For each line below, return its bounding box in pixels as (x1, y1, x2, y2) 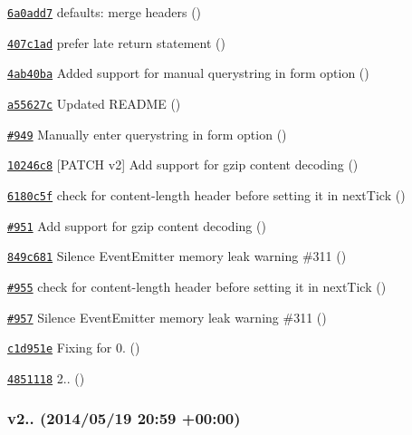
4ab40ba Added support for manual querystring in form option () (7, 63, 369, 82)
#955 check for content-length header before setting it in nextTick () (7, 276, 387, 295)
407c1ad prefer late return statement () (7, 33, 225, 52)
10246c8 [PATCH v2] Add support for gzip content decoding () (7, 155, 359, 174)
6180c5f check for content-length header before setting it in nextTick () (7, 185, 406, 204)
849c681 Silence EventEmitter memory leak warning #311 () (7, 246, 347, 266)
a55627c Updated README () (7, 93, 181, 112)
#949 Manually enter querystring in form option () (7, 124, 287, 143)
